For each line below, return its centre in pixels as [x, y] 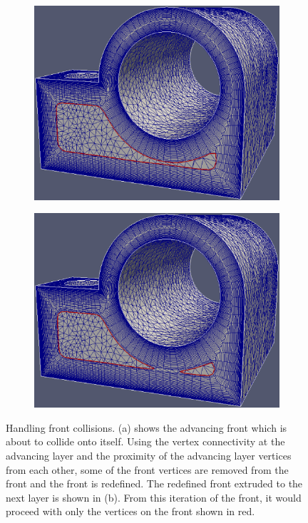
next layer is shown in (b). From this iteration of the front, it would [154, 497]
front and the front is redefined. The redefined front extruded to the [154, 483]
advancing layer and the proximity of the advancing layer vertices [149, 455]
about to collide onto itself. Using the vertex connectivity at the [145, 441]
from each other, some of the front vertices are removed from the [147, 469]
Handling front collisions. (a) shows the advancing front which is [147, 427]
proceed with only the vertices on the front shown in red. [130, 511]
